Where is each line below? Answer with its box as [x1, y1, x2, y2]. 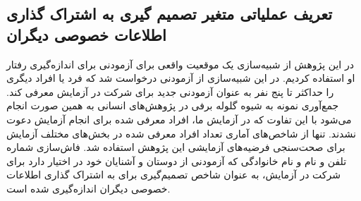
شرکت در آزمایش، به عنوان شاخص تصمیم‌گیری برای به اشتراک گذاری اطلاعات [6, 167, 341, 182]
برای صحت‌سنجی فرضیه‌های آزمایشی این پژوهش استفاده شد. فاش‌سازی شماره [6, 140, 345, 154]
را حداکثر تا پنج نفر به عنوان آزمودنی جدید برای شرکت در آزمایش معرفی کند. [6, 84, 334, 99]
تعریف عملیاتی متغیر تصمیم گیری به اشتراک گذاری [6, 3, 333, 25]
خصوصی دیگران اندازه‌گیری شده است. [6, 181, 171, 195]
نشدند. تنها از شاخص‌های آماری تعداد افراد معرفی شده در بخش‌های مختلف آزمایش [6, 126, 356, 140]
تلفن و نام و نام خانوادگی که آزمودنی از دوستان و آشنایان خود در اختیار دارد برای [6, 153, 347, 168]
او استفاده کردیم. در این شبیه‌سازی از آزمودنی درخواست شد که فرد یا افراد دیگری [6, 71, 355, 85]
